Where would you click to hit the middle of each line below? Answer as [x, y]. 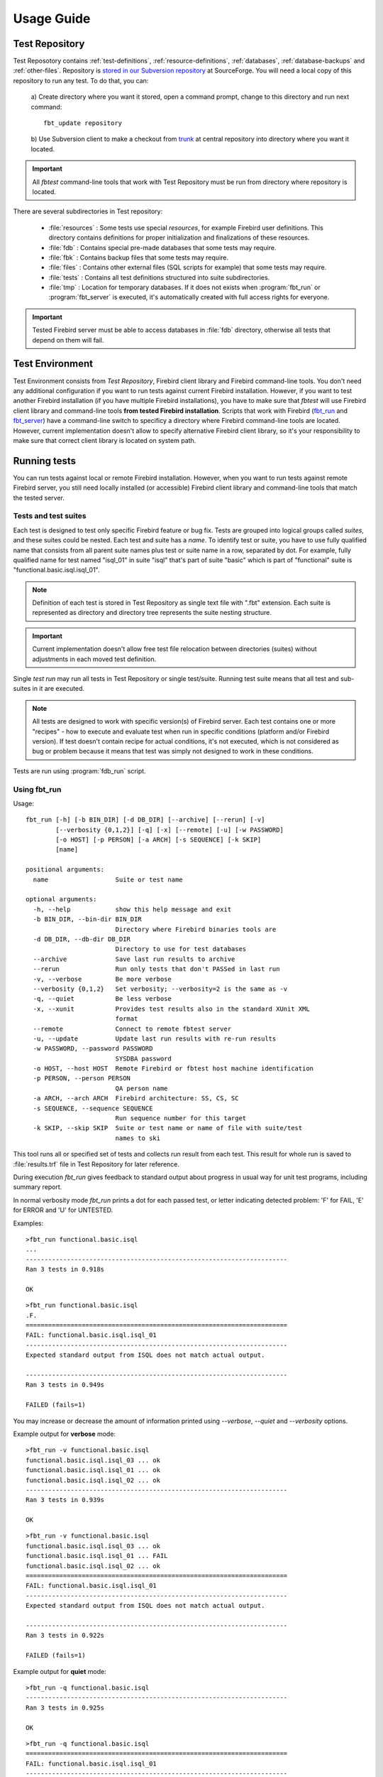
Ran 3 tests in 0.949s [65, 1385]
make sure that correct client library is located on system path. [105, 440]
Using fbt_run [37, 789]
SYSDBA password [143, 1058]
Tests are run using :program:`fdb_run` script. [79, 771]
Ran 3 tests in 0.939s [65, 1500]
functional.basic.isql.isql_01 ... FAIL [97, 1556]
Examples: [28, 1223]
